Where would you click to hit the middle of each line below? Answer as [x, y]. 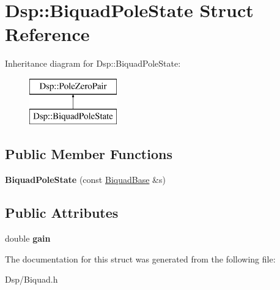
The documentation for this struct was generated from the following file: [140, 258]
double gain [28, 238]
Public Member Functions [89, 154]
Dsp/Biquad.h [31, 279]
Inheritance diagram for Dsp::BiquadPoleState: [93, 63]
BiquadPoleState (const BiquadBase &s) [85, 180]
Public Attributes [62, 213]
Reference [47, 34]
